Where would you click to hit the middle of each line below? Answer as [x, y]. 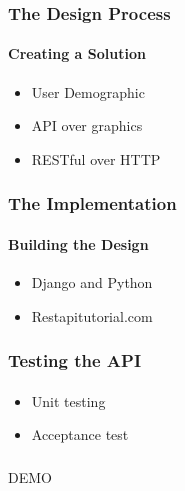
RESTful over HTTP [96, 158]
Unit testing [68, 400]
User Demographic [88, 91]
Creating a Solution [77, 53]
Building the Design [78, 243]
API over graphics [87, 125]
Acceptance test [80, 434]
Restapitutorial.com [92, 315]
